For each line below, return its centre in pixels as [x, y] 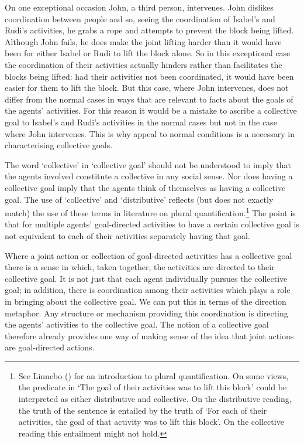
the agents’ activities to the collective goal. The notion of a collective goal [137, 324]
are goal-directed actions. [50, 347]
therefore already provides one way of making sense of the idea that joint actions [149, 335]
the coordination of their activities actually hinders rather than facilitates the [144, 64]
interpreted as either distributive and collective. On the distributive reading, [155, 399]
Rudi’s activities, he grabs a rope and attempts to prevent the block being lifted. [149, 30]
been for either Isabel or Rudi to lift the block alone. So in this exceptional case [148, 53]
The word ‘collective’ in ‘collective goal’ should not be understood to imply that [148, 164]
